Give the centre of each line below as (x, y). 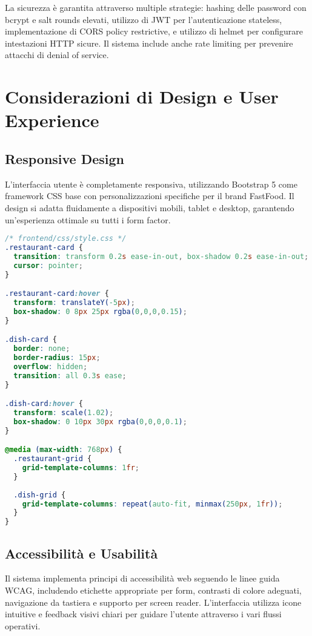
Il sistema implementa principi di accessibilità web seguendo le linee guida (142, 578)
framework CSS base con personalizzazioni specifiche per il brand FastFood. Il (150, 196)
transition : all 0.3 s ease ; (70, 375)
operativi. (23, 625)
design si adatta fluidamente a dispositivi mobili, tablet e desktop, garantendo (150, 207)
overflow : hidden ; (51, 366)
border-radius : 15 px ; (57, 358)
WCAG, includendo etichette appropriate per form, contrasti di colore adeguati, (153, 590)
